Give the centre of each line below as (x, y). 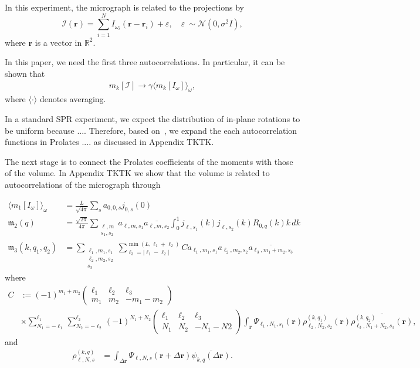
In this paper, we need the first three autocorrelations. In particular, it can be (145, 62)
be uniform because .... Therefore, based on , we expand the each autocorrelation (151, 130)
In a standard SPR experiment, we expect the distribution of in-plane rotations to (153, 118)
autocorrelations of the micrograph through (83, 184)
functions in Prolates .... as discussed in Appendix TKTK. (109, 142)
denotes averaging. (73, 99)
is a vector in (58, 42)
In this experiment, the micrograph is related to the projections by (124, 7)
